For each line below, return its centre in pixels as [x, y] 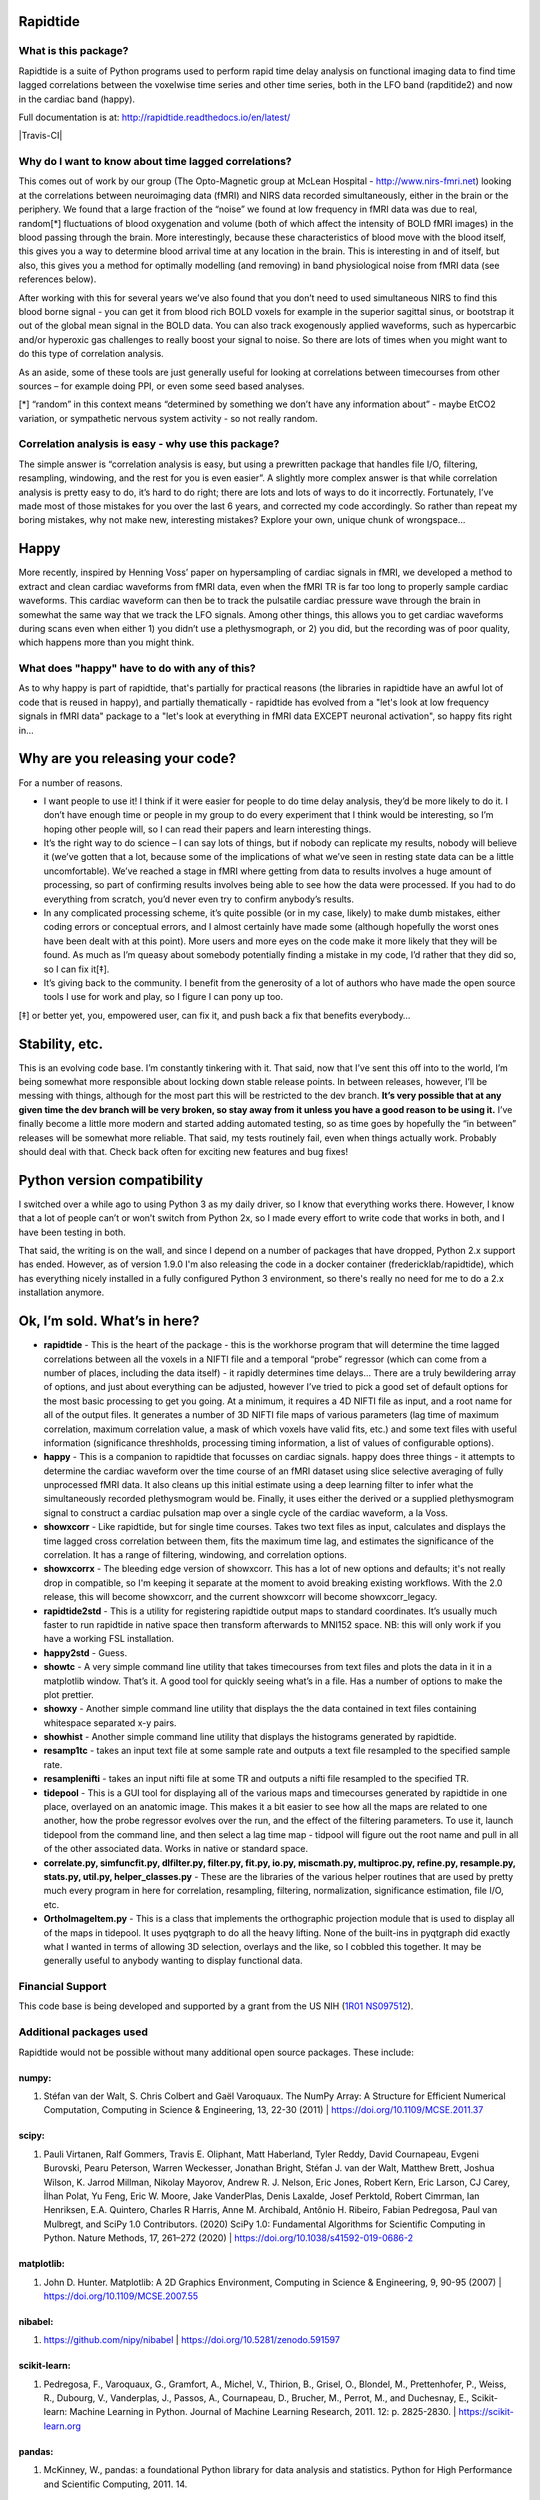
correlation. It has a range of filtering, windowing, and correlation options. [195, 1555]
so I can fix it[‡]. [76, 969]
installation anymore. [61, 1292]
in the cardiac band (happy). [76, 99]
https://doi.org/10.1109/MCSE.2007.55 [121, 2296]
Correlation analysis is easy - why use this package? [149, 444]
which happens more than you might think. [106, 642]
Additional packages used [83, 2032]
